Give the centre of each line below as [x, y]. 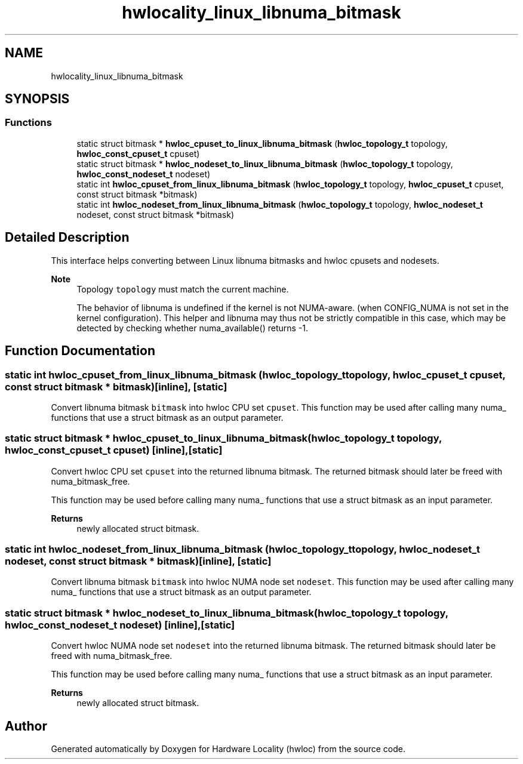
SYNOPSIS [37, 99]
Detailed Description [67, 238]
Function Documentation [80, 351]
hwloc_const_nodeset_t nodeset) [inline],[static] [120, 625]
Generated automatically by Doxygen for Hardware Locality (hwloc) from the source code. [228, 748]
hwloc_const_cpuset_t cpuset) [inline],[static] [114, 450]
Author [26, 726]
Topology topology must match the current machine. [183, 289]
